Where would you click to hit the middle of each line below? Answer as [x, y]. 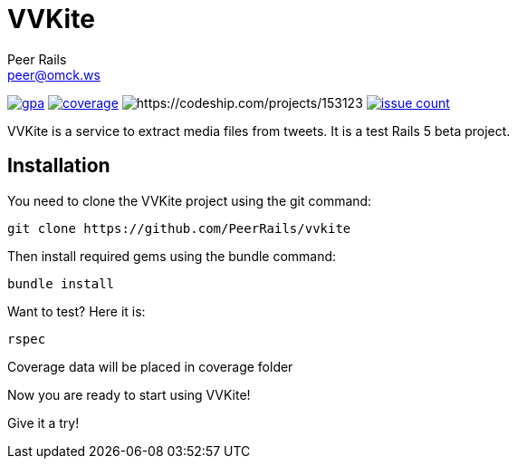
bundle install [61, 283]
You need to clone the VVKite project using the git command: [190, 200]
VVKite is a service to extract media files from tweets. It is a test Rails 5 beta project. [259, 131]
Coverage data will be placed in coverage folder [150, 366]
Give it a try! [43, 422]
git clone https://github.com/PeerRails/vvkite [179, 228]
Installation [59, 166]
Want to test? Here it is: [77, 311]
